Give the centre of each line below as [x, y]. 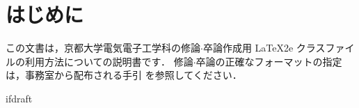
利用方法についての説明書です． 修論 [109, 61]
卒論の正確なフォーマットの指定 [269, 61]
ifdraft [19, 98]
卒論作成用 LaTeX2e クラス [264, 48]
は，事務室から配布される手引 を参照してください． [124, 75]
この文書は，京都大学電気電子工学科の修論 [103, 48]
